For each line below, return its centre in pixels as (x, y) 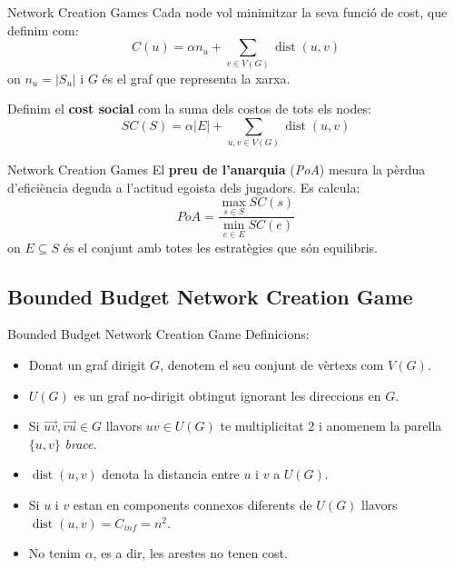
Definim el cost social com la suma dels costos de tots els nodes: (189, 109)
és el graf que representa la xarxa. (196, 78)
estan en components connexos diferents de (192, 505)
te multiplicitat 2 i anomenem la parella (331, 426)
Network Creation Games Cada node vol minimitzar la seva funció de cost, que (227, 12)
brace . (81, 443)
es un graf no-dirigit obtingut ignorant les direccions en (227, 395)
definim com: (43, 30)
